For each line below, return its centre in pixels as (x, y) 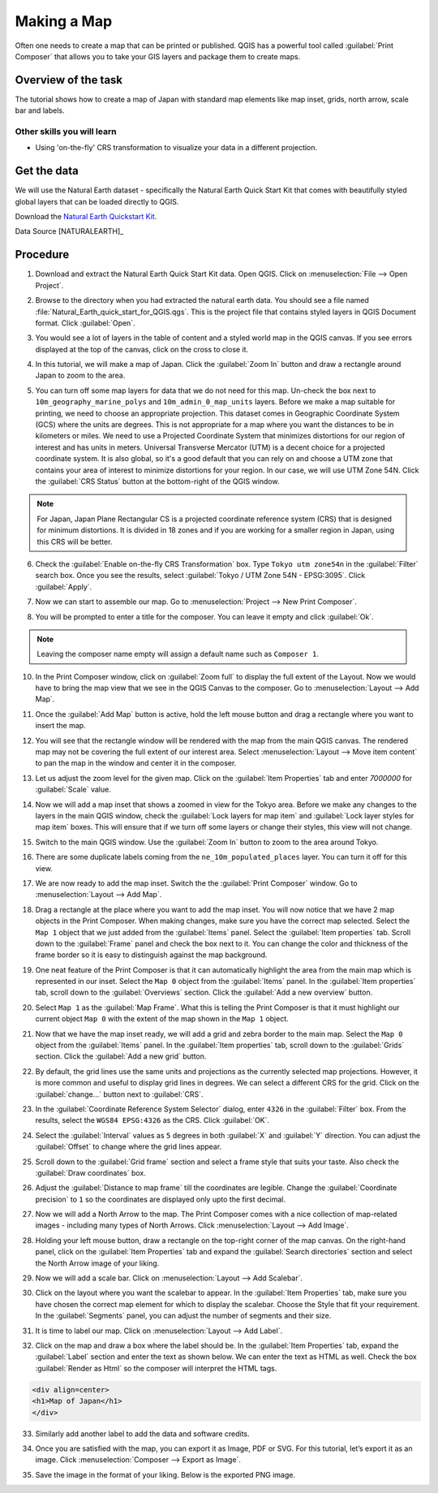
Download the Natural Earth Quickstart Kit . (86, 217)
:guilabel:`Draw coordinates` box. (90, 1172)
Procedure (42, 255)
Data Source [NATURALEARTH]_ (69, 231)
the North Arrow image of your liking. (97, 1263)
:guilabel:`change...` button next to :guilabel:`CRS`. (119, 1094)
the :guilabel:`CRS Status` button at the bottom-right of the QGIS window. (157, 481)
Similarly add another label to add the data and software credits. (143, 1434)
